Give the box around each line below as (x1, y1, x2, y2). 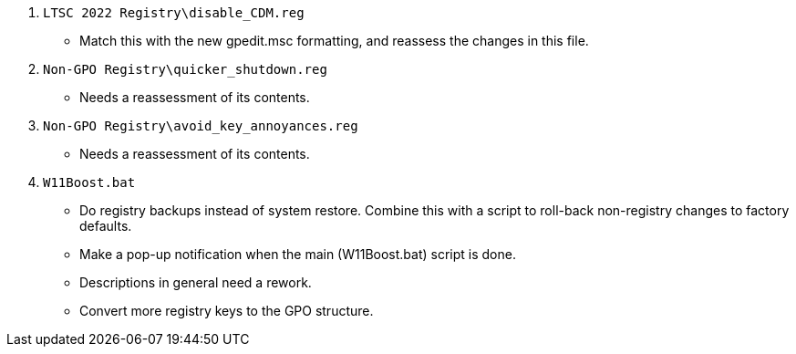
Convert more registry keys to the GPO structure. (79, 303, 374, 318)
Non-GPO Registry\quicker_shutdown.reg (43, 62, 327, 77)
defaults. (79, 218, 132, 234)
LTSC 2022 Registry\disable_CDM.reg (43, 5, 305, 20)
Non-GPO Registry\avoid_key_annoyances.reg (43, 119, 358, 133)
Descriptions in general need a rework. (79, 275, 312, 290)
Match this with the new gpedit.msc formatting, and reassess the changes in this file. (79, 33, 589, 48)
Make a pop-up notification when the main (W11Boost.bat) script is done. (79, 246, 516, 262)
